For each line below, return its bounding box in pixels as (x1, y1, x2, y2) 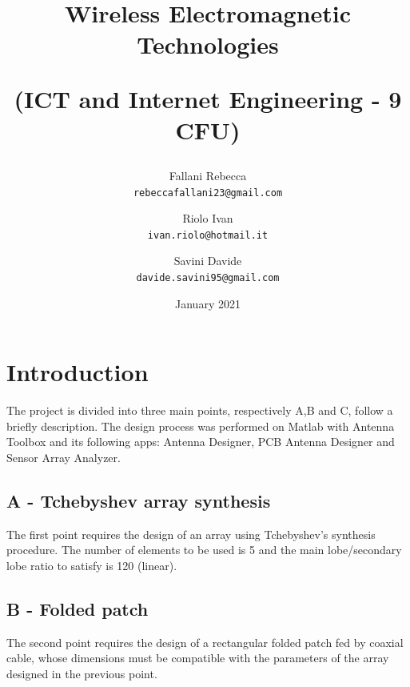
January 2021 (175, 295, 241, 311)
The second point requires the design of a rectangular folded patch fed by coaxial (6, 633, 404, 650)
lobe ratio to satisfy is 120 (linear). (6, 556, 177, 573)
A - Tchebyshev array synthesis (6, 488, 271, 512)
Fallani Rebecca (169, 167, 247, 183)
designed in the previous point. (6, 665, 157, 681)
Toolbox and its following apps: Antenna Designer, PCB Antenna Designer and (6, 433, 395, 450)
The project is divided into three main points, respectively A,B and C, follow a (6, 402, 393, 419)
